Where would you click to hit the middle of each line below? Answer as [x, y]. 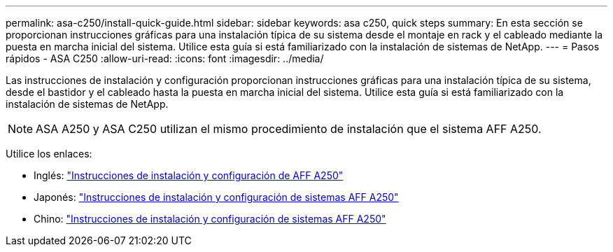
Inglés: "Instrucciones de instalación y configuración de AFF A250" [189, 175]
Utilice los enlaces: [49, 154]
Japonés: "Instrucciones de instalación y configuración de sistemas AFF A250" [216, 197]
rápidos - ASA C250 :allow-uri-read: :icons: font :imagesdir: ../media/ [165, 58]
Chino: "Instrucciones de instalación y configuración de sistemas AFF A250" [210, 219]
